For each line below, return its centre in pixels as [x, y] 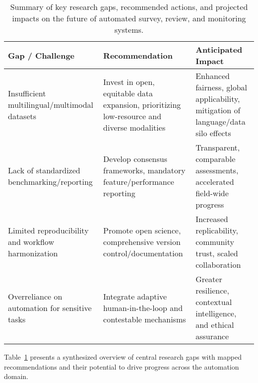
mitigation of [218, 110]
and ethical [215, 325]
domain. [16, 376]
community [215, 242]
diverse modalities [134, 127]
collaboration [218, 265]
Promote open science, [142, 230]
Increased [212, 219]
